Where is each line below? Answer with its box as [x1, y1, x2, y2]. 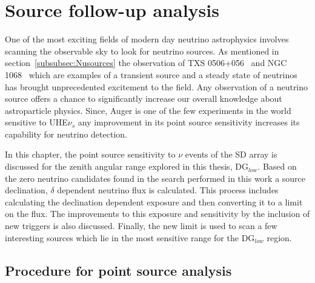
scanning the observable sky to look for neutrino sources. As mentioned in [5, 44, 279, 57]
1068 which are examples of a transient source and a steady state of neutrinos [5, 68, 297, 81]
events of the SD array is [185, 148, 277, 161]
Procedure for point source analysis [5, 261, 232, 279]
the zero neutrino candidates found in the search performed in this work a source [5, 171, 306, 184]
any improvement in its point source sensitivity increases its [78, 116, 300, 128]
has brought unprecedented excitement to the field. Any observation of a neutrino [5, 80, 308, 93]
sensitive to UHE [5, 116, 68, 128]
